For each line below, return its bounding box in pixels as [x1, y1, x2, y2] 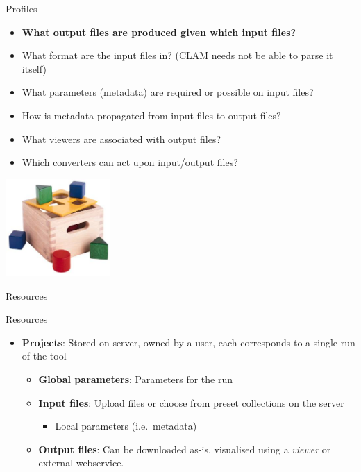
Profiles [6, 1, 37, 15]
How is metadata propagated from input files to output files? [22, 108, 281, 122]
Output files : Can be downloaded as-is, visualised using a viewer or [38, 441, 331, 456]
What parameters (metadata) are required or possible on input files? [22, 85, 314, 99]
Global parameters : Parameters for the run [38, 372, 233, 387]
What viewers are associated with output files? [22, 131, 221, 146]
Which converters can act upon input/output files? [22, 155, 238, 169]
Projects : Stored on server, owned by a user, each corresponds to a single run [22, 335, 355, 349]
